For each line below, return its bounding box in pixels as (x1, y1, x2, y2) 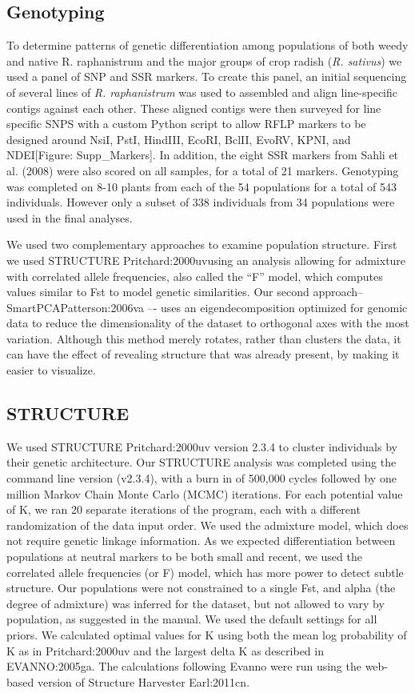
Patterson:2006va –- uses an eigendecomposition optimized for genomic (60, 298, 408, 315)
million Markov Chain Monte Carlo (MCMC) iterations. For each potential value (6, 485, 403, 502)
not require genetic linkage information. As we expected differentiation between (6, 532, 396, 549)
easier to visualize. (6, 362, 96, 379)
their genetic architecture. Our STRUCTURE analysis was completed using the (6, 454, 397, 471)
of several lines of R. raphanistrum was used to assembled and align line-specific (6, 83, 397, 100)
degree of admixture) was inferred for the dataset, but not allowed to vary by (6, 595, 385, 611)
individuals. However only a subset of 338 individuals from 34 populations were (6, 194, 395, 210)
